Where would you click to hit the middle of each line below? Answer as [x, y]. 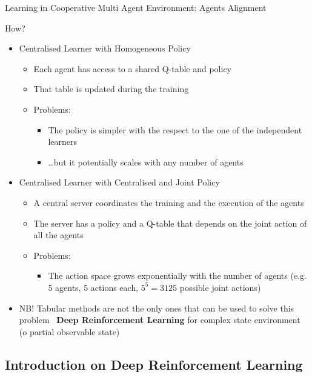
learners [62, 142]
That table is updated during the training [111, 89]
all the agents [58, 235]
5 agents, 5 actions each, [93, 287]
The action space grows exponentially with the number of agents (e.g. [177, 275]
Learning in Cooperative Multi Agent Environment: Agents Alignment [136, 7]
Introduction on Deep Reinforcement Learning [154, 364]
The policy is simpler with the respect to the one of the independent [175, 129]
